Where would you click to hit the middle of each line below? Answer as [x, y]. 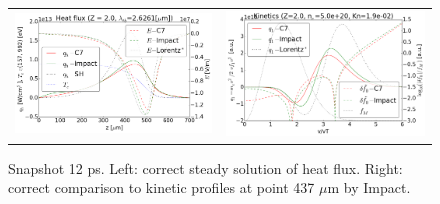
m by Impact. [369, 187]
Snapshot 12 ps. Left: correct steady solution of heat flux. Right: [205, 167]
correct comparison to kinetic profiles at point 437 [161, 187]
